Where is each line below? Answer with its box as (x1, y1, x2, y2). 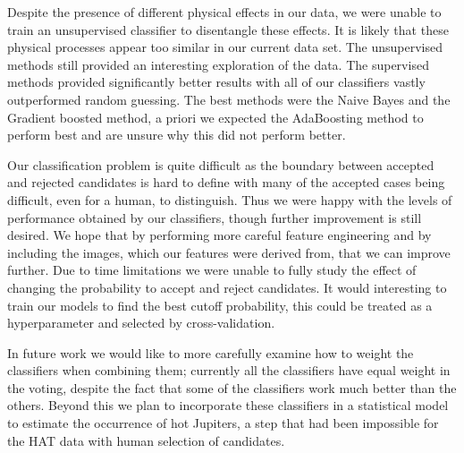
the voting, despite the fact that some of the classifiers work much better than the (7, 378, 457, 397)
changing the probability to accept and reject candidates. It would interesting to (7, 278, 447, 296)
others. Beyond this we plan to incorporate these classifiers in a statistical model (7, 396, 449, 415)
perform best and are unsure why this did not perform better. (7, 125, 346, 144)
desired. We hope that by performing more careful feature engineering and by (7, 226, 432, 244)
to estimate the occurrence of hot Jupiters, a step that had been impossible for (7, 414, 439, 432)
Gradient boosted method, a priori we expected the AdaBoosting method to (7, 107, 424, 126)
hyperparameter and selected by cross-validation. (7, 313, 275, 332)
